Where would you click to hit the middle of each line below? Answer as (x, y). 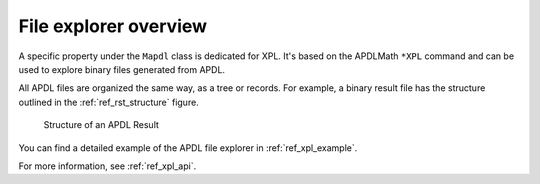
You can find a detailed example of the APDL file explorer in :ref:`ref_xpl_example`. (188, 147)
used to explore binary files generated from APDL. (121, 69)
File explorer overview (113, 26)
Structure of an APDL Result (101, 125)
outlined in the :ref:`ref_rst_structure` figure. (108, 102)
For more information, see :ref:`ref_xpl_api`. (107, 166)
